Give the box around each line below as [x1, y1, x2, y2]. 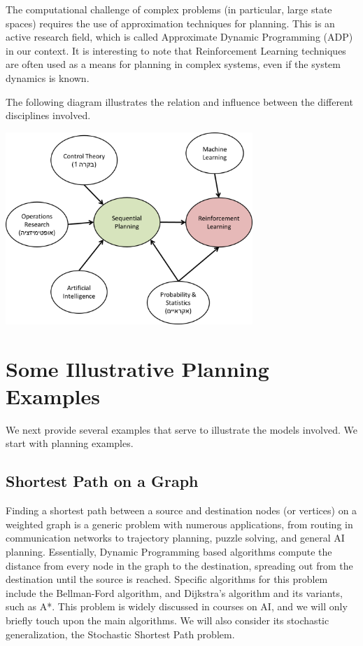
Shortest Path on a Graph [6, 470, 199, 492]
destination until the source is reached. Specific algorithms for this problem [6, 572, 328, 586]
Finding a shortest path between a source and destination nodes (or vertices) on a [6, 503, 357, 518]
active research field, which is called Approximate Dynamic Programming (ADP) [6, 29, 353, 44]
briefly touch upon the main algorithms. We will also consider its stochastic [6, 613, 329, 628]
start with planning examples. [6, 436, 134, 451]
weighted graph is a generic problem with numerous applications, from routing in [6, 516, 353, 531]
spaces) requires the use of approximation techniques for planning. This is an [6, 15, 335, 30]
